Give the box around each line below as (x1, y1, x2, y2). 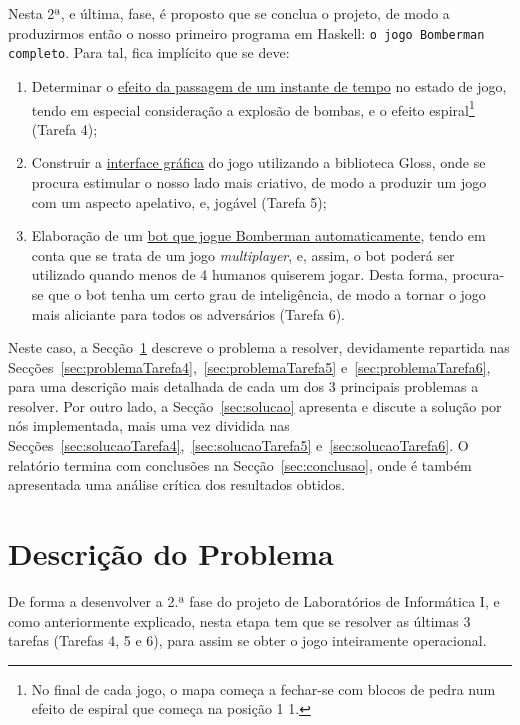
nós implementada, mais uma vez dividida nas (8, 415, 290, 436)
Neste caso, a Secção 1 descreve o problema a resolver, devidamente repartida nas (8, 337, 510, 358)
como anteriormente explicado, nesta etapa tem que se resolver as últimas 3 (8, 610, 471, 631)
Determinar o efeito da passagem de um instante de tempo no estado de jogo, (31, 75, 507, 96)
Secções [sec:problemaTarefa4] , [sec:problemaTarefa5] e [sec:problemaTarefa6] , (8, 356, 491, 377)
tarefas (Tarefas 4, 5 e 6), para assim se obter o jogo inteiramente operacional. (8, 630, 487, 651)
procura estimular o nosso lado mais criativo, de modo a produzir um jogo (31, 171, 487, 192)
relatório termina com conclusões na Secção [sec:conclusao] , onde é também (8, 454, 472, 475)
